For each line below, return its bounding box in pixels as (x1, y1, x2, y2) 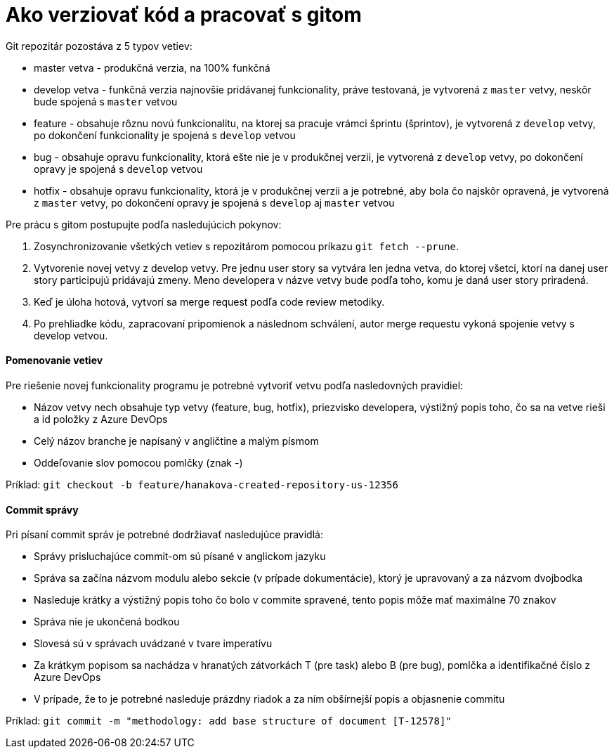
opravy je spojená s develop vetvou (34, 162, 203, 175)
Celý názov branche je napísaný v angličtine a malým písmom (34, 434, 319, 447)
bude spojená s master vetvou (34, 95, 178, 108)
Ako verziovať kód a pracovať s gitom (6, 3, 362, 27)
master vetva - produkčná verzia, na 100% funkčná (34, 61, 270, 74)
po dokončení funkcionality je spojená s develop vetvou (34, 129, 296, 141)
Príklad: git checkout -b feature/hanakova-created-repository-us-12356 (6, 478, 398, 490)
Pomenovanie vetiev (6, 354, 103, 367)
